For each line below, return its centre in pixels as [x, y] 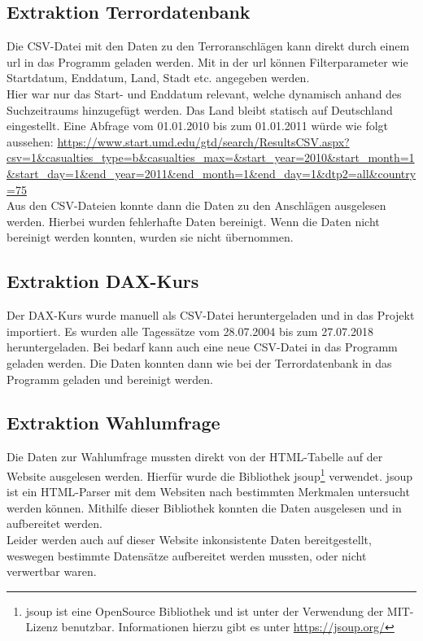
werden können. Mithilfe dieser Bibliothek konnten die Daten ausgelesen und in [204, 507]
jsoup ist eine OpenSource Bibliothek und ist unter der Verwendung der [205, 610]
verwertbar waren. [52, 571]
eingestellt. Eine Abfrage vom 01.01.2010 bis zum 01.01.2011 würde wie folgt [198, 126]
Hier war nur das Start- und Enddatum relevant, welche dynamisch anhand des [204, 93]
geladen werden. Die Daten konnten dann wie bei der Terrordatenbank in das [199, 362]
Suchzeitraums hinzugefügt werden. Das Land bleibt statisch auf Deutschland [200, 109]
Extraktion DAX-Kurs [103, 281]
